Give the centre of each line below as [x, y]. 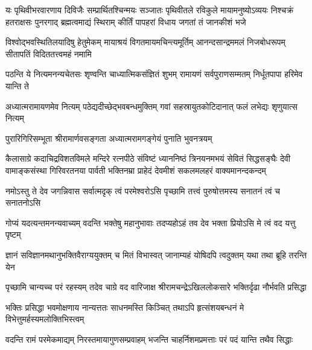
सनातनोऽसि [23, 202]
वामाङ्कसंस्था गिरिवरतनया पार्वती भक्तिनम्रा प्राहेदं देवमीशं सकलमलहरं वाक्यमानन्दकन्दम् [136, 170]
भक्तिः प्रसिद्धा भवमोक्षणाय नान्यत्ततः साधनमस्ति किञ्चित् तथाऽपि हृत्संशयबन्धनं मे [125, 307]
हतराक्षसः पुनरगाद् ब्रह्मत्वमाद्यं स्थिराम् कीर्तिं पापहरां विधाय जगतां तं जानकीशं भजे [126, 21]
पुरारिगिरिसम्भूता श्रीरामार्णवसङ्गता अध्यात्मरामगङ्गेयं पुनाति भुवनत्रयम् [109, 138]
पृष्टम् [13, 234]
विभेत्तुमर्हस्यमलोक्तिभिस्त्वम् [45, 319]
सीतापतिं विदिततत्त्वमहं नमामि [49, 53]
